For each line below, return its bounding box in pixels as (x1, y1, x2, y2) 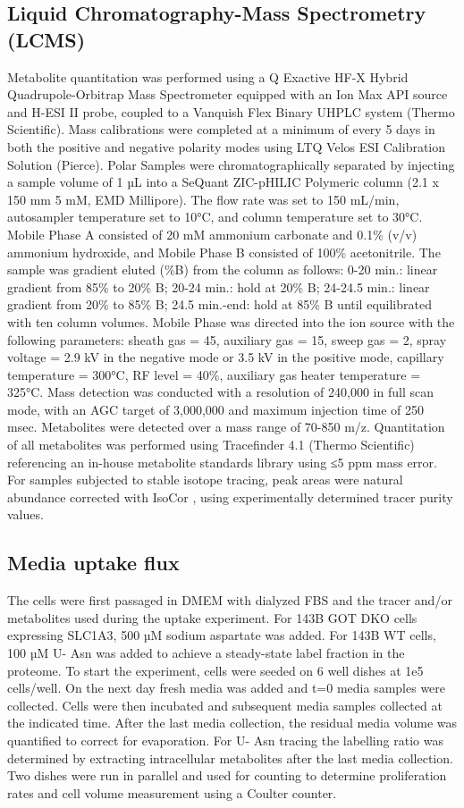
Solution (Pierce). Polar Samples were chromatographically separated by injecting (7, 155, 455, 173)
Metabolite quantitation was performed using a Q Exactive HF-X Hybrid (7, 67, 409, 86)
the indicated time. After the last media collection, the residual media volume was (7, 713, 458, 732)
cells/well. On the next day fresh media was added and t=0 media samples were (7, 678, 446, 697)
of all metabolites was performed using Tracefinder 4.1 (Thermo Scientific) (7, 435, 415, 454)
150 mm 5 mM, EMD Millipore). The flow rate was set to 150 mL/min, (7, 189, 400, 208)
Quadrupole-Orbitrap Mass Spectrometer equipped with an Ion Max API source (7, 85, 448, 104)
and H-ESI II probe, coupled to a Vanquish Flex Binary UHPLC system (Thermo (7, 102, 455, 121)
